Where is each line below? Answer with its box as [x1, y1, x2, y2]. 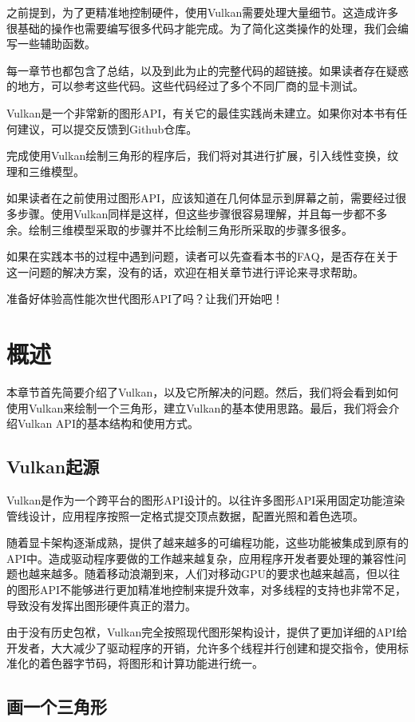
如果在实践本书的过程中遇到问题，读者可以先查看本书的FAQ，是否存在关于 [6, 248, 398, 265]
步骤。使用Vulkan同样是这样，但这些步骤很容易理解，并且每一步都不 [17, 205, 377, 221]
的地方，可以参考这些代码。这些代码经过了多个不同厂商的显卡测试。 [6, 78, 364, 94]
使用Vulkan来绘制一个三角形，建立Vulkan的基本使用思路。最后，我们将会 [6, 399, 389, 416]
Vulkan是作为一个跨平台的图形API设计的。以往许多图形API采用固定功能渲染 [6, 492, 405, 509]
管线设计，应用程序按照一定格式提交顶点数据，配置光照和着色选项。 [6, 507, 364, 524]
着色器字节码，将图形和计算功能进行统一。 [39, 655, 263, 672]
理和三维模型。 [6, 162, 85, 179]
